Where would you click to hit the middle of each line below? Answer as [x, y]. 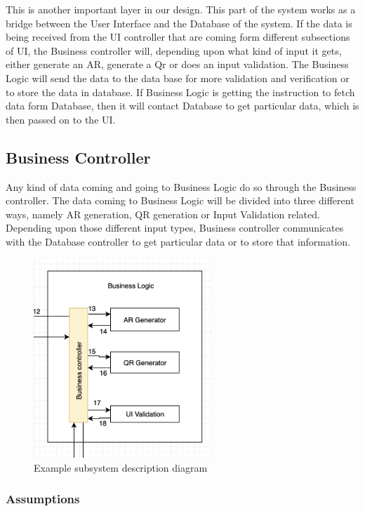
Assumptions [43, 499]
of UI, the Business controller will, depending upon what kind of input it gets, [174, 50]
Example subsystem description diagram [121, 467]
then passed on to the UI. [61, 119]
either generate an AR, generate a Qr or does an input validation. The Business [177, 64]
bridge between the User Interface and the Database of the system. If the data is [179, 23]
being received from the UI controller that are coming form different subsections [178, 37]
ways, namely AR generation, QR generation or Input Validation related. [163, 214]
